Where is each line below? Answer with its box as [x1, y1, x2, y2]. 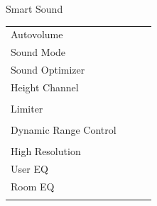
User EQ [11, 161, 48, 176]
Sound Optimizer [11, 62, 85, 77]
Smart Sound [6, 1, 63, 16]
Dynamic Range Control [11, 122, 117, 137]
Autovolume [11, 27, 63, 42]
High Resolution [11, 144, 81, 159]
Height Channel [11, 79, 79, 94]
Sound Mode [11, 45, 66, 59]
